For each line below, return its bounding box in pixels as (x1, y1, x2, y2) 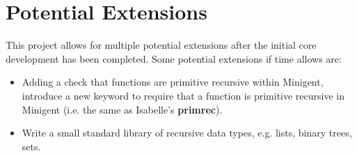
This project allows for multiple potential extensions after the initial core (6, 38, 317, 52)
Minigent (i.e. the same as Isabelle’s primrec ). (22, 102, 223, 116)
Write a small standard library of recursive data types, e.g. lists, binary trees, (22, 125, 352, 140)
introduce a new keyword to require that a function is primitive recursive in (22, 88, 345, 102)
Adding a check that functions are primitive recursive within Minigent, (22, 75, 324, 89)
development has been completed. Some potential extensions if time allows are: (6, 51, 342, 65)
